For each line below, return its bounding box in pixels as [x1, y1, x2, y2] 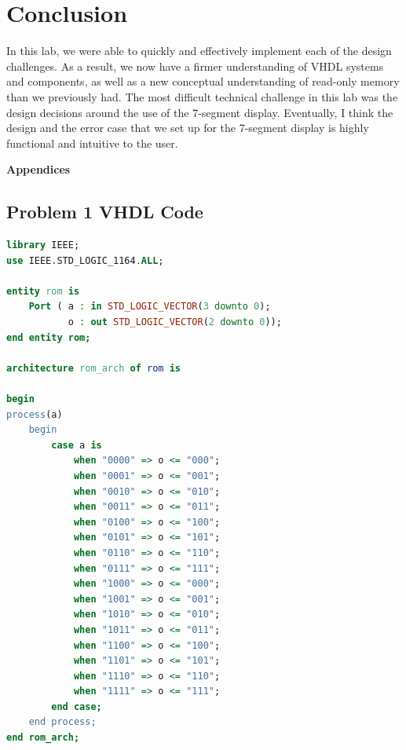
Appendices [6, 161, 71, 177]
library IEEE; [6, 240, 80, 251]
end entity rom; [6, 331, 91, 343]
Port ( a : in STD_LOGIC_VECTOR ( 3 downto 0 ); [28, 301, 271, 313]
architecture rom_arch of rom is [6, 362, 181, 374]
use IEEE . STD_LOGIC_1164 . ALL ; [6, 254, 164, 266]
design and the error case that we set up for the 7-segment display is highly [6, 119, 369, 136]
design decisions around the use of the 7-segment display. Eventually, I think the [6, 104, 393, 120]
